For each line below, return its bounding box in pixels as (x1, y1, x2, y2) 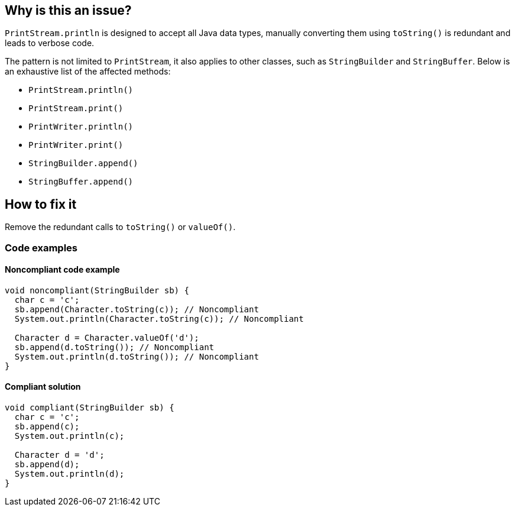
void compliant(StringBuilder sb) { (5, 403, 174, 413)
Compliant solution (5, 381, 81, 392)
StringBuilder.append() (28, 159, 138, 169)
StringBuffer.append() (28, 177, 134, 187)
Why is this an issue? (5, 3, 132, 18)
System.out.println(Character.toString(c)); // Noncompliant (14, 313, 304, 324)
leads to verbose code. (5, 38, 95, 48)
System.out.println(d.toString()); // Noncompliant (14, 351, 259, 361)
